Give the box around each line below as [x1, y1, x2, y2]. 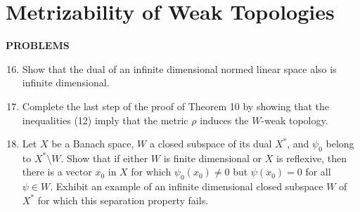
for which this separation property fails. [37, 192, 209, 207]
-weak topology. [261, 112, 328, 127]
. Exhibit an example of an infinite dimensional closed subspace [50, 179, 323, 194]
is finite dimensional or [163, 150, 262, 165]
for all [305, 164, 331, 179]
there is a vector [22, 164, 92, 179]
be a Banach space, [51, 136, 134, 151]
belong [326, 136, 354, 151]
